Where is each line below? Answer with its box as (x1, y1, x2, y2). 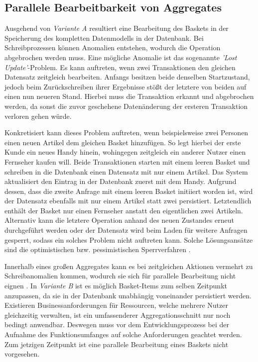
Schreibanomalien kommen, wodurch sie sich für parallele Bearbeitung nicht (4, 271, 236, 281)
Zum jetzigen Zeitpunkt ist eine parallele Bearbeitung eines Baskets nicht (4, 339, 229, 349)
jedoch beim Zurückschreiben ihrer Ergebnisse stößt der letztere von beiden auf (4, 81, 247, 91)
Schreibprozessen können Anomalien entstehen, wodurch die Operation (4, 42, 221, 53)
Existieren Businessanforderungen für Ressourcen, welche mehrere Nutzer (4, 300, 228, 310)
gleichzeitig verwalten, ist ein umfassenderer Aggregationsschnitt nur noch (4, 309, 231, 320)
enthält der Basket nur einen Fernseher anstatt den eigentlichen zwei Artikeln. (4, 205, 243, 215)
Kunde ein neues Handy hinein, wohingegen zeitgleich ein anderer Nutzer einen (4, 147, 246, 157)
